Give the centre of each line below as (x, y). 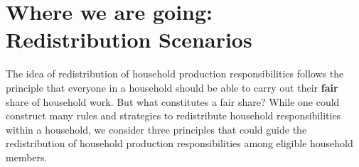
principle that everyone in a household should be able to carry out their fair (172, 87)
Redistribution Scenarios (129, 39)
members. (27, 157)
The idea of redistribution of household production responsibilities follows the (175, 74)
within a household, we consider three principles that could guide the (156, 129)
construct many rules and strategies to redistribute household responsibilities (173, 115)
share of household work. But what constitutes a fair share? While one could (173, 101)
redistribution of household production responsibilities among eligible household (179, 143)
